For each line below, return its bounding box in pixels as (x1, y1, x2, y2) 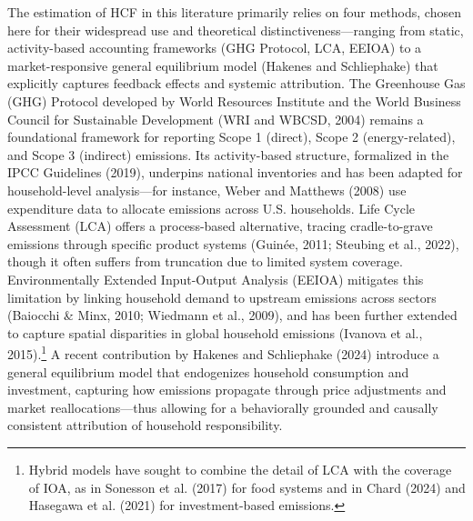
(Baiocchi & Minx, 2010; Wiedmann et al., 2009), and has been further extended (7, 306, 458, 325)
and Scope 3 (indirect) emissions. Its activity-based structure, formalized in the (7, 145, 449, 164)
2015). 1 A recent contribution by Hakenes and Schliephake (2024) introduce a (7, 342, 439, 363)
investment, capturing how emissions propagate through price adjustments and (7, 380, 447, 399)
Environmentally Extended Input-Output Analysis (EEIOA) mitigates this (7, 269, 424, 288)
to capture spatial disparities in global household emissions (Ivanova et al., (7, 323, 423, 342)
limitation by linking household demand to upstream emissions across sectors (7, 287, 437, 306)
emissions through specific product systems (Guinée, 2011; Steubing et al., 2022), (7, 234, 459, 253)
